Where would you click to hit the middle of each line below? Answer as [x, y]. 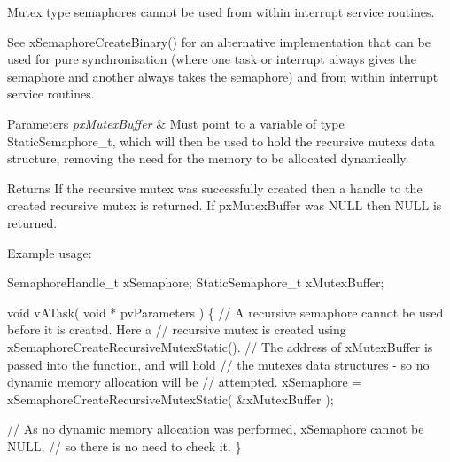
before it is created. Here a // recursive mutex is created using [177, 329]
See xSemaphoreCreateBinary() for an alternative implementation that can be [219, 41]
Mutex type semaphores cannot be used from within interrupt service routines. [221, 12]
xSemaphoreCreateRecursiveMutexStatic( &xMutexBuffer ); [171, 399]
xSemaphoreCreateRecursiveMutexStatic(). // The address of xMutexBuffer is [220, 346]
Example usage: [50, 252]
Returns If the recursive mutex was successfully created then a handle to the [215, 188]
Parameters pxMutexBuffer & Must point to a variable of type [176, 123]
